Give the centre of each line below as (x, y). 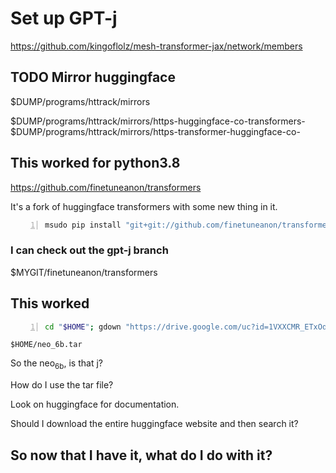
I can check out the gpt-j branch (89, 250)
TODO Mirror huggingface (93, 77)
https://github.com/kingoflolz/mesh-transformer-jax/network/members (156, 46)
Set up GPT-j (64, 18)
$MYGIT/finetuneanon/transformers (84, 272)
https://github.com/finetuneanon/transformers (106, 187)
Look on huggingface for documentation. (95, 404)
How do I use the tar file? (62, 385)
